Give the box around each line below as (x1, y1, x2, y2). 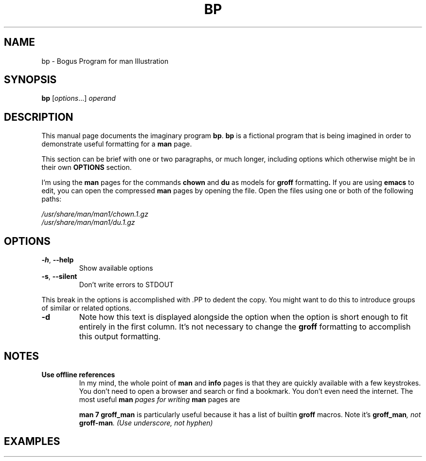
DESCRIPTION (4, 111, 73, 123)
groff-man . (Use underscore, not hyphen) (79, 418, 213, 427)
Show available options (79, 264, 153, 273)
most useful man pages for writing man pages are (79, 395, 240, 404)
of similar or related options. (41, 304, 131, 313)
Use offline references (41, 370, 115, 379)
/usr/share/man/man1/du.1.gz (41, 218, 135, 227)
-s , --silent (41, 272, 77, 281)
